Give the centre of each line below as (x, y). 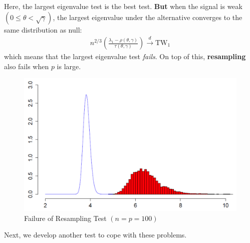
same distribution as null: (43, 29)
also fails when (27, 66)
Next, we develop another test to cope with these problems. (95, 235)
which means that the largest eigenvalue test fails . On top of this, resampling (125, 56)
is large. (69, 66)
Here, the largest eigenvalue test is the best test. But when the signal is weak (123, 6)
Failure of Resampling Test (65, 218)
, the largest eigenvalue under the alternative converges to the (148, 17)
